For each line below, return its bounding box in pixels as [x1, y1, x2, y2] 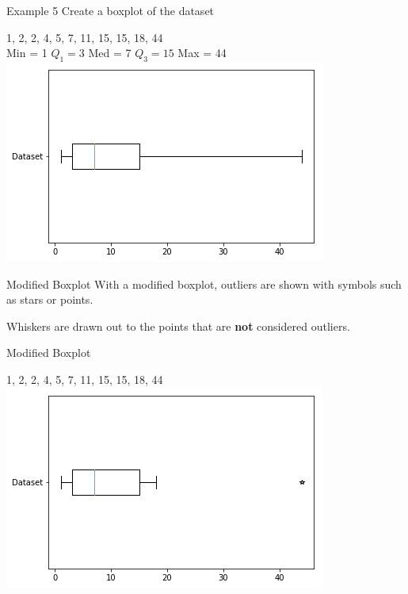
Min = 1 [6, 44, 48, 61]
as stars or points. [6, 291, 93, 308]
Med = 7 [88, 44, 132, 61]
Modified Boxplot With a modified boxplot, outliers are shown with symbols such [6, 275, 402, 292]
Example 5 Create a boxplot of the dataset [6, 2, 215, 18]
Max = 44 [177, 44, 227, 61]
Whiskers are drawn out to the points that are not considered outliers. [6, 317, 350, 334]
